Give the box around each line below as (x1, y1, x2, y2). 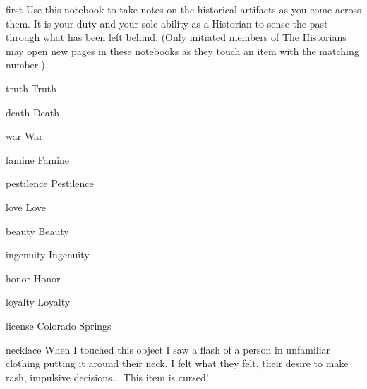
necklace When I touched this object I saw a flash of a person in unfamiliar (6, 342, 331, 357)
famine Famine (6, 152, 70, 167)
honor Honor (6, 270, 61, 285)
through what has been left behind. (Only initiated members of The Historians (6, 30, 347, 44)
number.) (6, 57, 45, 72)
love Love (6, 199, 46, 214)
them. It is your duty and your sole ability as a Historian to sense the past (6, 16, 328, 30)
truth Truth (6, 80, 57, 95)
